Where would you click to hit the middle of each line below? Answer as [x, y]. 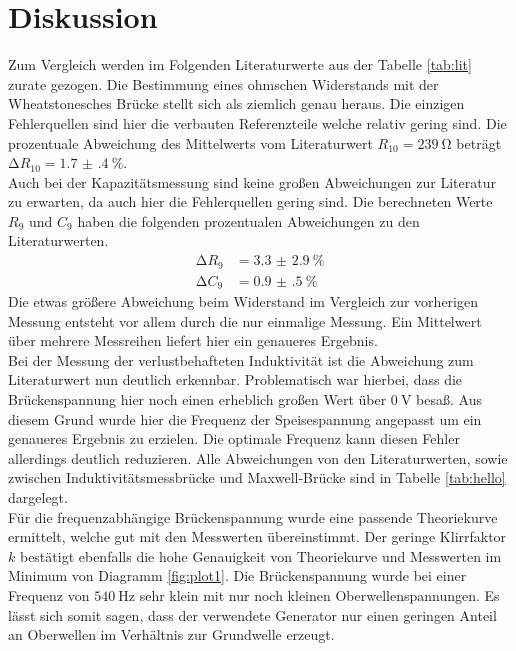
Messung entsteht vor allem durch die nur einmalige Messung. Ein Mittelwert [245, 320]
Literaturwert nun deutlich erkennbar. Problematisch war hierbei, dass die [235, 379]
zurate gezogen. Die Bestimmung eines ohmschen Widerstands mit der [223, 83]
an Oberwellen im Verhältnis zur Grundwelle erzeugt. [171, 634]
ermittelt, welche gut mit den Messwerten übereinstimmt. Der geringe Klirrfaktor [257, 536]
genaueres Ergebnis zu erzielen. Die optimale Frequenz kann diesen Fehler [234, 438]
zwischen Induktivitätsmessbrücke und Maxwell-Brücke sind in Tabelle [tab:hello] [257, 477]
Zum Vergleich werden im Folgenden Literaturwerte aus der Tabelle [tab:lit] [240, 64]
